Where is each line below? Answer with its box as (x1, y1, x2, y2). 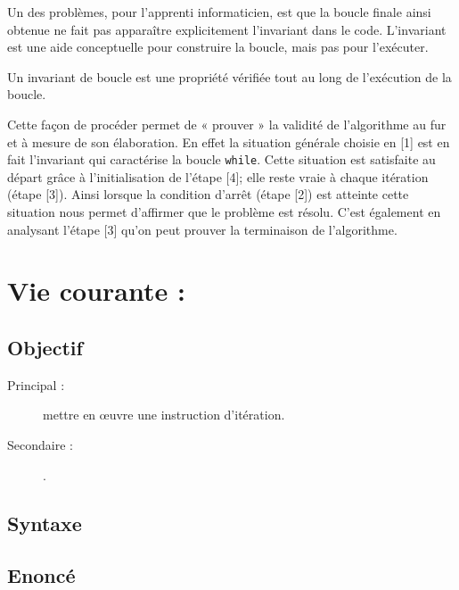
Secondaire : (7, 435, 73, 453)
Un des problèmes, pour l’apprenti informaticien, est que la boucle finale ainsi (7, 3, 431, 21)
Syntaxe (7, 509, 82, 536)
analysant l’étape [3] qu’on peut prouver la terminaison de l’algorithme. (7, 220, 398, 238)
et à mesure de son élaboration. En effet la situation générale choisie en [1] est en (7, 132, 450, 151)
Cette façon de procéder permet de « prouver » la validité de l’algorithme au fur (7, 114, 447, 133)
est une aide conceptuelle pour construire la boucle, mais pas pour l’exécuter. (7, 37, 429, 56)
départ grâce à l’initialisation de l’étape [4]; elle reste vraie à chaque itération (7, 167, 429, 186)
